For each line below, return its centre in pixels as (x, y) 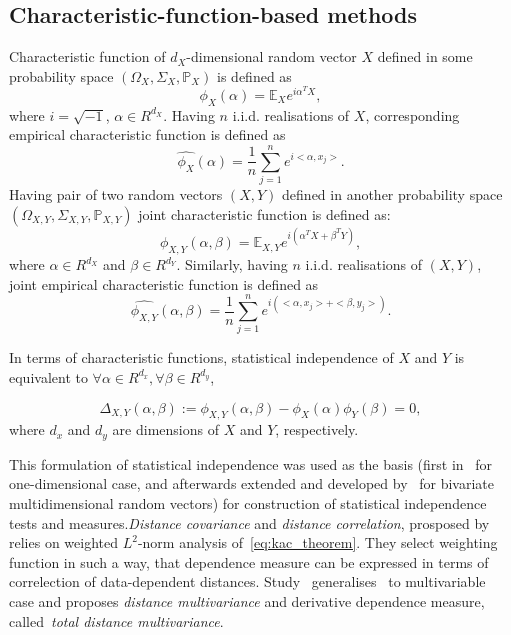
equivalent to (48, 376)
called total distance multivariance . (116, 620)
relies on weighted (63, 542)
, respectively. (317, 429)
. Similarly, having (232, 264)
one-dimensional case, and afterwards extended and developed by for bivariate (251, 483)
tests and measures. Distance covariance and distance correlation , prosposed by (249, 522)
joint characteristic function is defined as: (264, 213)
